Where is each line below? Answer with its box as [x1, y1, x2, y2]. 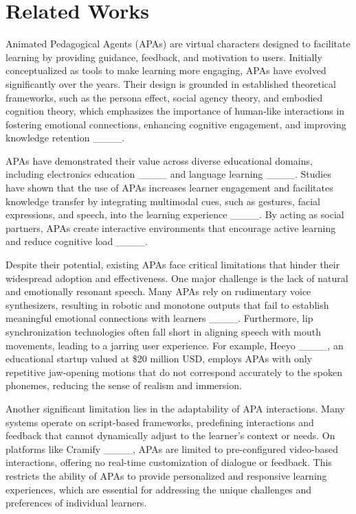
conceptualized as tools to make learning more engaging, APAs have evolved [5, 63, 326, 78]
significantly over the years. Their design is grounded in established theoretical [5, 76, 336, 91]
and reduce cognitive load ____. [5, 234, 148, 248]
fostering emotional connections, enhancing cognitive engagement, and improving [5, 117, 346, 131]
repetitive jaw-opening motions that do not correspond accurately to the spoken [5, 364, 343, 379]
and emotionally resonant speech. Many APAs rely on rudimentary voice [5, 284, 311, 299]
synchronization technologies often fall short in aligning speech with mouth [5, 325, 321, 338]
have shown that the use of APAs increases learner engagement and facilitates [5, 180, 333, 195]
